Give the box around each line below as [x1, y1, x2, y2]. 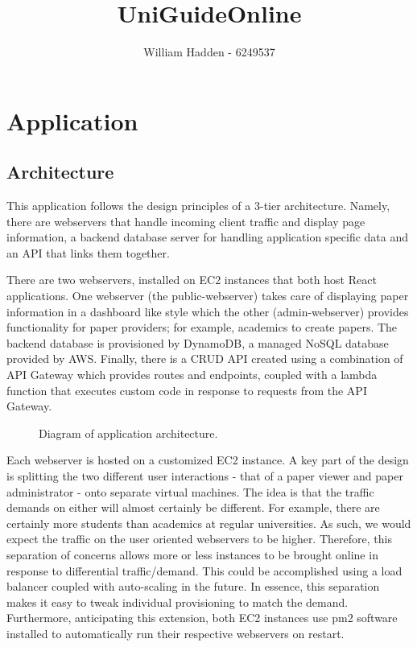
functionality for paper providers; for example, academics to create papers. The [6, 319, 398, 336]
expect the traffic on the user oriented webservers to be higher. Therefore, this [6, 530, 392, 547]
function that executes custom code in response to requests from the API [6, 381, 367, 398]
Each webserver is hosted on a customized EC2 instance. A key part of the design [6, 451, 409, 468]
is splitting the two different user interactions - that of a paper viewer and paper [6, 468, 403, 484]
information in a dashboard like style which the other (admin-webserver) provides [6, 303, 409, 319]
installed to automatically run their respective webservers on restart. [6, 624, 345, 641]
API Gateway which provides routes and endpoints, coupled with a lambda [6, 366, 378, 383]
